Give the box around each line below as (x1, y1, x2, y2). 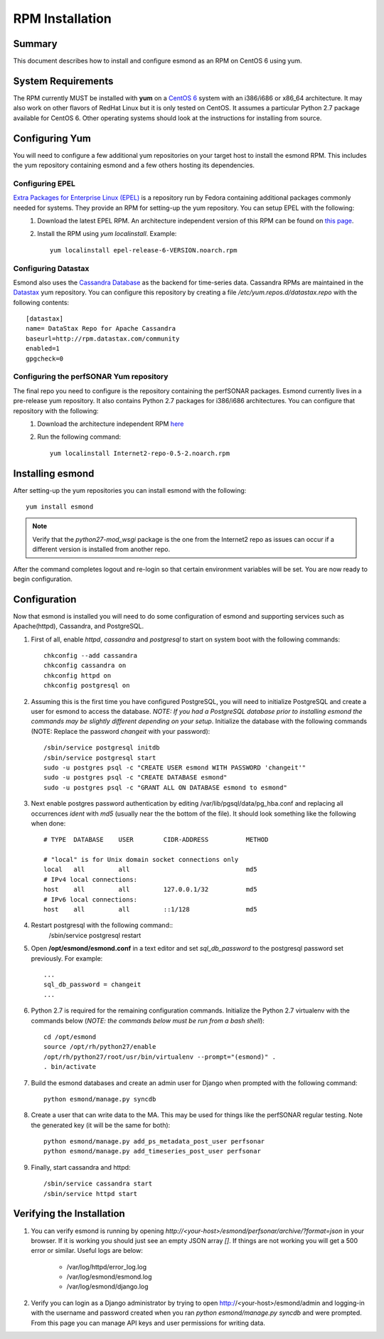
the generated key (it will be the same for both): (31, 1121, 171, 1129)
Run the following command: (37, 432, 121, 441)
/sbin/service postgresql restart (48, 931, 142, 939)
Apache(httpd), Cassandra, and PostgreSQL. (13, 622, 144, 631)
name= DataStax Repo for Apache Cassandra (26, 324, 176, 333)
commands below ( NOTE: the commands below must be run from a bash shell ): (31, 1016, 265, 1025)
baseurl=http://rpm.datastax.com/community (26, 334, 180, 343)
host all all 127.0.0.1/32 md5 (43, 885, 257, 894)
